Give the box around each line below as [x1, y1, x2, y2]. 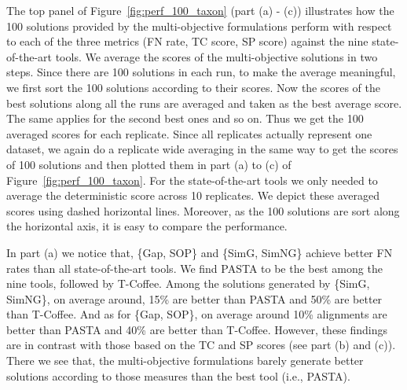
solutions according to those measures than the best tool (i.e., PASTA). [6, 367, 350, 384]
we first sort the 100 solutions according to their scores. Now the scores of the [6, 79, 380, 95]
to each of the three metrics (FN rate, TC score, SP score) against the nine [6, 33, 368, 50]
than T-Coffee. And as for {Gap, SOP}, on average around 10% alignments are [6, 306, 387, 322]
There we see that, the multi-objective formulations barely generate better [6, 352, 364, 369]
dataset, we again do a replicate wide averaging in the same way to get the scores [6, 141, 398, 157]
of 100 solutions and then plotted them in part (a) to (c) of [6, 156, 291, 172]
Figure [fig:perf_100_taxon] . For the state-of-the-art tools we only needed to [6, 171, 378, 188]
